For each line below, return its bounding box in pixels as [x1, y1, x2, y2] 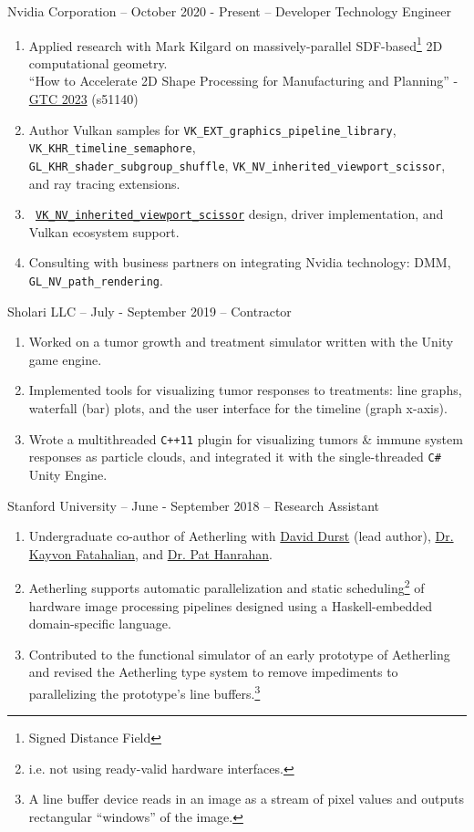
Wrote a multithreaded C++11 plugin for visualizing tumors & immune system [28, 429, 463, 448]
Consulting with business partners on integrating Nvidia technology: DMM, [28, 253, 451, 272]
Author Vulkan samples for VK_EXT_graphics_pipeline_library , [28, 120, 397, 139]
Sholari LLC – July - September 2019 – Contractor [7, 301, 292, 320]
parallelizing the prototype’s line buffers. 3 [28, 681, 261, 702]
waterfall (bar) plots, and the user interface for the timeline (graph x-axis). [28, 399, 448, 418]
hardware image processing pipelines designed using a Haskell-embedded [28, 596, 433, 615]
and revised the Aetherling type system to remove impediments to [28, 662, 398, 681]
